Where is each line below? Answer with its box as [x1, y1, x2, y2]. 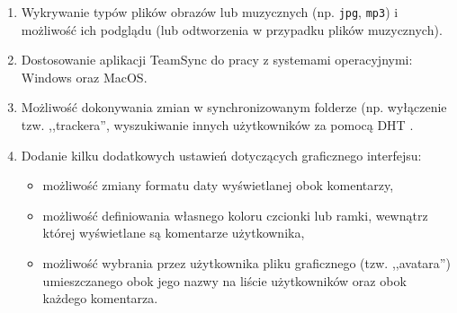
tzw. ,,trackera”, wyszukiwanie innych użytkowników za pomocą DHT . [21, 116, 414, 135]
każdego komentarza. [42, 289, 158, 308]
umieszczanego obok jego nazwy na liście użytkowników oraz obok [42, 271, 407, 290]
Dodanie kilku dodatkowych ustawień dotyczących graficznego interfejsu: [21, 145, 422, 164]
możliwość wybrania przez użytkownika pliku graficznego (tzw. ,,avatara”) [42, 254, 451, 272]
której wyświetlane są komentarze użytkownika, [42, 223, 305, 242]
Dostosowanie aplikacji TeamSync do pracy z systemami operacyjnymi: [21, 50, 413, 69]
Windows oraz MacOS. [21, 67, 148, 86]
